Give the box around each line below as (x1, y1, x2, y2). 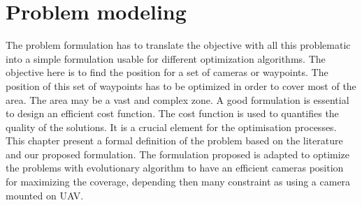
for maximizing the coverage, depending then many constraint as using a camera (6, 174, 351, 189)
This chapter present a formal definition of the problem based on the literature (6, 133, 343, 148)
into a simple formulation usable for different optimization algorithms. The (6, 51, 326, 66)
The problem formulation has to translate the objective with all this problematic (6, 38, 351, 52)
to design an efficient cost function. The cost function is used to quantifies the (6, 106, 339, 121)
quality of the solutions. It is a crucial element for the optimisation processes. (6, 119, 337, 134)
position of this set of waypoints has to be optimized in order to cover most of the (6, 78, 356, 93)
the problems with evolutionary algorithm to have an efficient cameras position (6, 160, 344, 175)
